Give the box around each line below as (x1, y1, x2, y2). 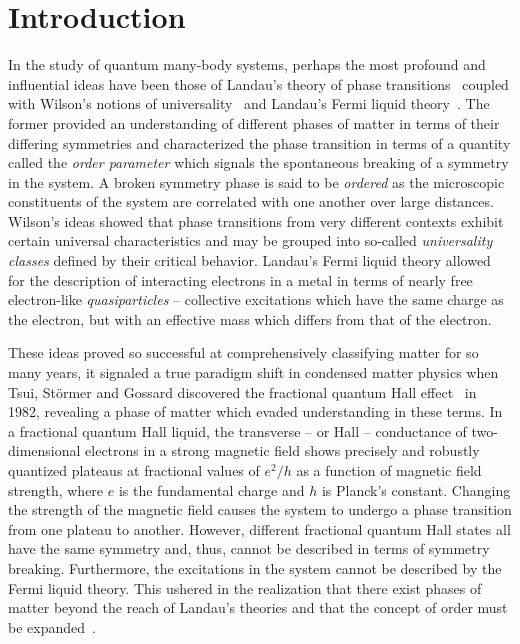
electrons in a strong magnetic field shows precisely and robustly (85, 440, 480, 461)
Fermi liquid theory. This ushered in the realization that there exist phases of (8, 577, 482, 598)
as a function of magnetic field (296, 460, 482, 480)
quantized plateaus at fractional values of (8, 460, 260, 480)
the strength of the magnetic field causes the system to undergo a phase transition (8, 499, 512, 520)
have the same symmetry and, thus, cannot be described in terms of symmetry (8, 538, 490, 559)
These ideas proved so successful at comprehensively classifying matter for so (8, 342, 479, 363)
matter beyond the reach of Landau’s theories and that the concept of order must (8, 597, 508, 618)
